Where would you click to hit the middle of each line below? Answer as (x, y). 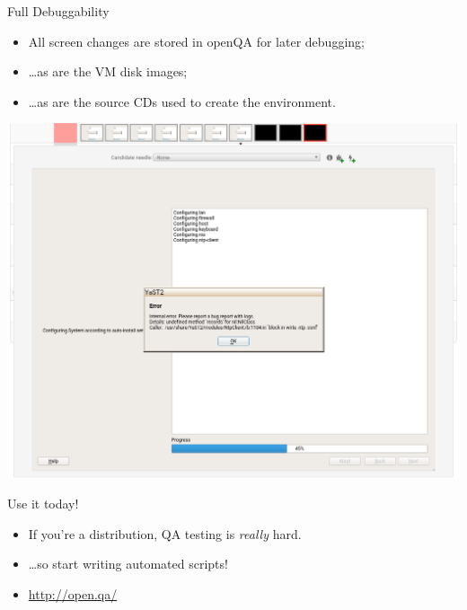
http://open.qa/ (73, 593)
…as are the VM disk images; (108, 71)
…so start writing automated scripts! (128, 564)
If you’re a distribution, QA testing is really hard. (165, 533)
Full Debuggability (58, 11)
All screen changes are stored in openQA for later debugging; (196, 41)
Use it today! (43, 504)
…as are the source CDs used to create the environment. (182, 101)
